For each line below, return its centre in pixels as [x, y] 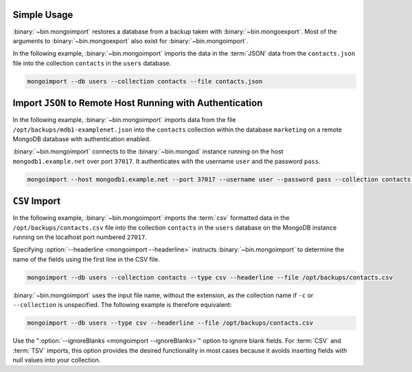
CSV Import [37, 201]
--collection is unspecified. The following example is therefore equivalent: [122, 305]
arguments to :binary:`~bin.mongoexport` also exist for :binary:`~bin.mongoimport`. [130, 40]
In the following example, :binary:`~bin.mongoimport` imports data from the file [124, 120]
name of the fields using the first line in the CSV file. [87, 259]
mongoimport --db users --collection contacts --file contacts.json [145, 81]
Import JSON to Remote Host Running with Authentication [138, 103]
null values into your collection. [57, 360]
